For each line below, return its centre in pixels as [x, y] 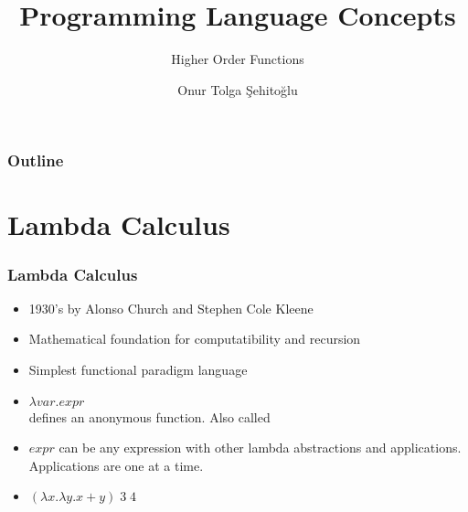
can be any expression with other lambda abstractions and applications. [260, 448]
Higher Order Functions [238, 59]
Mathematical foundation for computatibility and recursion [195, 339]
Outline [36, 160]
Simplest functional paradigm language [138, 370]
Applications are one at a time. [116, 465]
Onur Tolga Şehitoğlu [238, 89]
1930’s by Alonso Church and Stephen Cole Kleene [171, 308]
